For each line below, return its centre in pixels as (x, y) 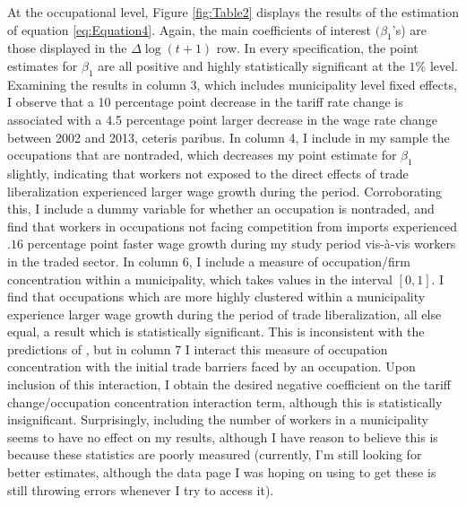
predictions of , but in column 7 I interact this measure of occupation (198, 349)
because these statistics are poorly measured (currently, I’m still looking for (215, 454)
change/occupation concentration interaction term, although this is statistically (225, 401)
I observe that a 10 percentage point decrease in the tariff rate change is (205, 102)
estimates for (43, 65)
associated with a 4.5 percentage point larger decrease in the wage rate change (222, 119)
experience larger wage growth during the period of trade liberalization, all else (224, 314)
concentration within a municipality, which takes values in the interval (200, 279)
